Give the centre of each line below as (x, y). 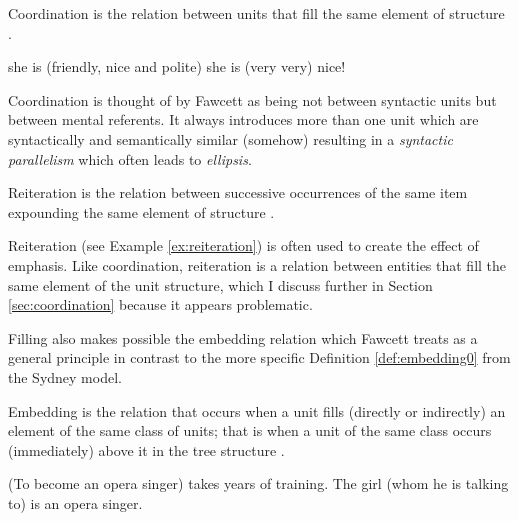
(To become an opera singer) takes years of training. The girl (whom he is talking (258, 483)
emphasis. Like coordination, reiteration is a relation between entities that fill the (257, 264)
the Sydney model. (65, 376)
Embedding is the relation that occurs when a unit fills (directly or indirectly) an (257, 410)
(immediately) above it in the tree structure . (146, 449)
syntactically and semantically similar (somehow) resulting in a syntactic (230, 138)
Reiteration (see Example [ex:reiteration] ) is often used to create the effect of (243, 245)
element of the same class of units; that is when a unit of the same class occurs (250, 430)
